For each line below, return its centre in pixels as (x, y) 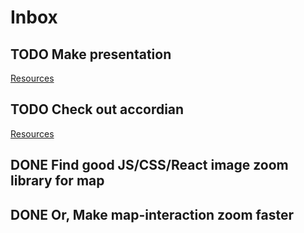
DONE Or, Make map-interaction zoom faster (152, 214)
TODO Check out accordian (97, 109)
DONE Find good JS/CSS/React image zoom (149, 165)
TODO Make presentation (91, 54)
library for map (57, 181)
